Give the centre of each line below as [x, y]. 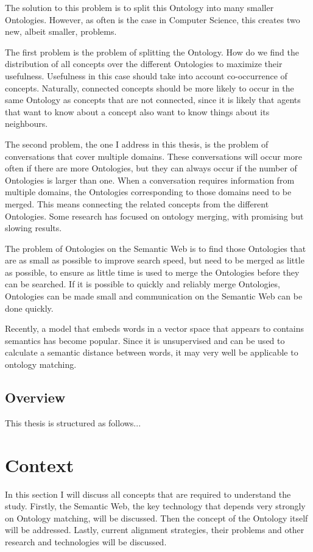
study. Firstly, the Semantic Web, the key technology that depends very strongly [155, 506]
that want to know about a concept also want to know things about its [137, 111]
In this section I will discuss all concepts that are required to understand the [148, 494]
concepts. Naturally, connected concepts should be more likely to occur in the [149, 88]
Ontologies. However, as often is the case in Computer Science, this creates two [153, 19]
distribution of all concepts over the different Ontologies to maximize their [144, 64]
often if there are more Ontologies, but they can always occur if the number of [151, 168]
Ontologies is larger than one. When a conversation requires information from [150, 180]
